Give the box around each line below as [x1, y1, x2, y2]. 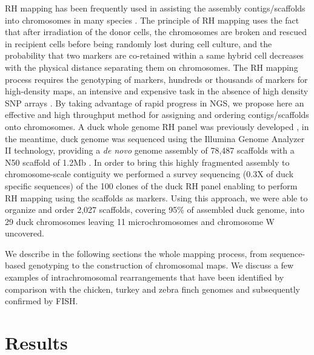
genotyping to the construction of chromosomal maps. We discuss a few [28, 259, 294, 272]
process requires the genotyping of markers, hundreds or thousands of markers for [5, 73, 308, 85]
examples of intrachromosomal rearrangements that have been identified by [5, 271, 284, 284]
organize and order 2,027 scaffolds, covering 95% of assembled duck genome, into [5, 203, 304, 216]
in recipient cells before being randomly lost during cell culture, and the [5, 37, 272, 50]
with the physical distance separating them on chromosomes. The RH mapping [5, 60, 298, 73]
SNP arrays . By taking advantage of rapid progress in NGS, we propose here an [5, 96, 304, 109]
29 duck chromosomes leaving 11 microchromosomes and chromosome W [5, 215, 275, 227]
